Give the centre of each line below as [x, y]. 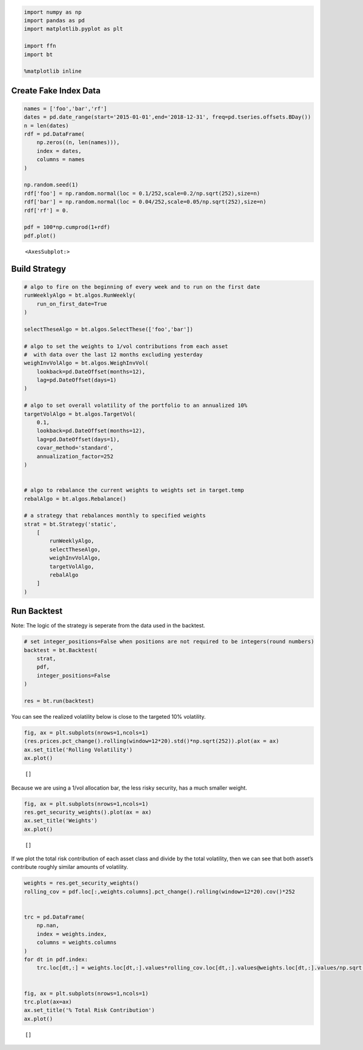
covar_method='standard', [75, 448]
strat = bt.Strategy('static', [70, 524]
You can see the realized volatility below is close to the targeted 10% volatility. [108, 717]
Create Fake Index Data [56, 91]
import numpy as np [53, 12]
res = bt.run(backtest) [59, 701]
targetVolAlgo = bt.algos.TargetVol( [80, 414]
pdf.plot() [40, 236]
